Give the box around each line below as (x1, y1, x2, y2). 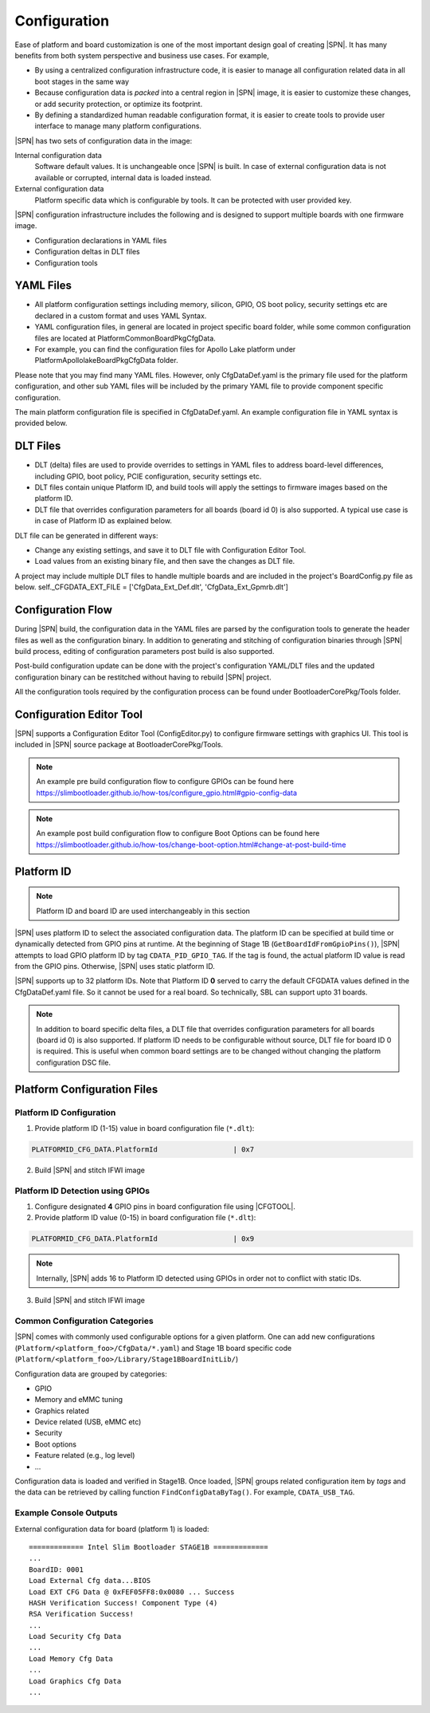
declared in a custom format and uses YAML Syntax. (34, 311, 207, 321)
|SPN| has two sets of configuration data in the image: (14, 136, 193, 145)
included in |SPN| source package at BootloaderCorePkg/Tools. (14, 740, 223, 750)
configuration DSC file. (36, 1057, 111, 1067)
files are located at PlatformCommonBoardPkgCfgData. (34, 333, 217, 343)
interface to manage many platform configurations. (34, 121, 202, 131)
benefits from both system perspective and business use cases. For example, (14, 50, 270, 60)
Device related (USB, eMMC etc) (34, 1417, 142, 1427)
